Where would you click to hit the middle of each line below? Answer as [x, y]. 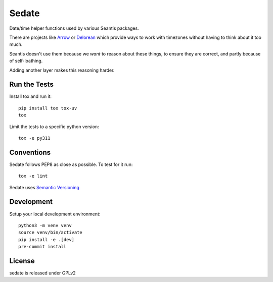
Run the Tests [32, 84]
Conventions [30, 152]
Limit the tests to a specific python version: [54, 127]
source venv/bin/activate [51, 233]
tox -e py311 [34, 138]
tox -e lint [33, 176]
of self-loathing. [26, 61]
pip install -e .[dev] [47, 239]
